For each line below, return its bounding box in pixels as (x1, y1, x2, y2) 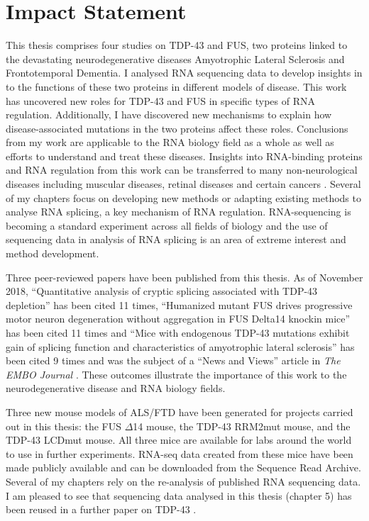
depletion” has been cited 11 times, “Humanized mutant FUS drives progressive (6, 297, 353, 312)
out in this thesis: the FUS (6, 418, 121, 433)
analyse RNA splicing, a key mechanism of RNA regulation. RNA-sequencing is (6, 204, 351, 219)
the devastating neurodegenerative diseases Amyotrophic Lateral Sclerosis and (6, 51, 345, 66)
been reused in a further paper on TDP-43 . (6, 502, 197, 517)
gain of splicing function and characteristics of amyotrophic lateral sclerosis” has (6, 339, 355, 354)
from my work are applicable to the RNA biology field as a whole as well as (6, 135, 334, 150)
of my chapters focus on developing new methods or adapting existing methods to (6, 190, 361, 205)
